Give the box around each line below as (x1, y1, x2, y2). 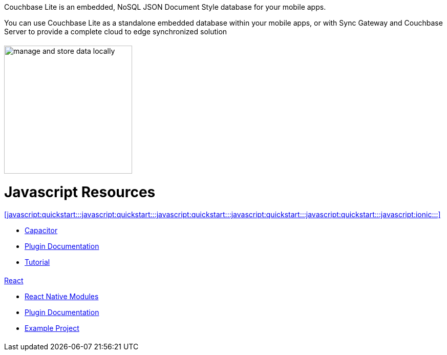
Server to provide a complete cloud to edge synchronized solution (4, 27, 227, 36)
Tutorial (25, 258, 50, 267)
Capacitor (25, 226, 58, 235)
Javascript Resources (4, 183, 156, 201)
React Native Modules (25, 292, 99, 301)
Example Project (25, 324, 79, 332)
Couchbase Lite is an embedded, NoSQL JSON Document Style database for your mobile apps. (4, 3, 326, 11)
